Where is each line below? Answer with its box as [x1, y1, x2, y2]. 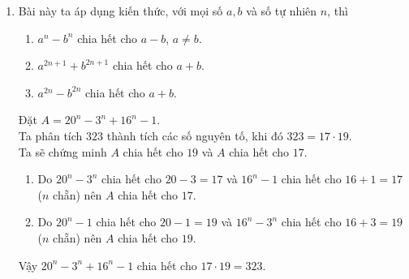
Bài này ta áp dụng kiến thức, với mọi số [18, 2, 223, 19]
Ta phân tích [18, 127, 83, 144]
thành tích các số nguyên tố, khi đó [106, 127, 283, 144]
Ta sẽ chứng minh [18, 143, 107, 160]
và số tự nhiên [246, 2, 317, 19]
